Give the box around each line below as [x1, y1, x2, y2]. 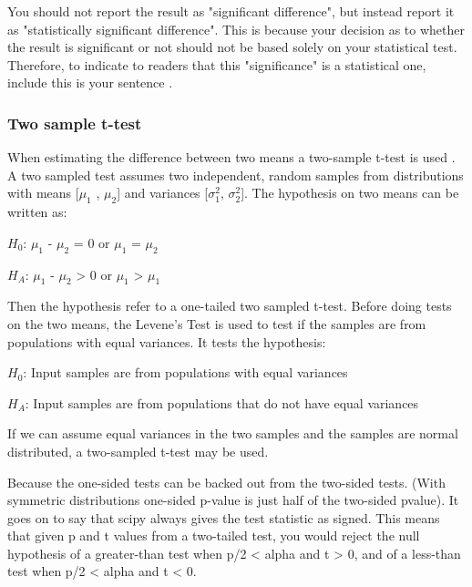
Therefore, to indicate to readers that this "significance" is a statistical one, [7, 55, 426, 74]
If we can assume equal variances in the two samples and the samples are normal [7, 424, 458, 443]
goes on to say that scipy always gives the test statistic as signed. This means [7, 508, 440, 527]
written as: [7, 202, 67, 221]
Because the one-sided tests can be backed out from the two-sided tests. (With [7, 472, 446, 491]
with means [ [7, 183, 79, 202]
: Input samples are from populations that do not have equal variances [25, 393, 419, 412]
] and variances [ [117, 183, 209, 202]
